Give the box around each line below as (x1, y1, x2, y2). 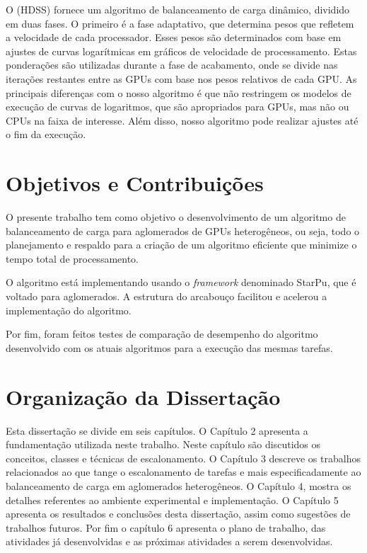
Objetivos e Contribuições (6, 169, 264, 198)
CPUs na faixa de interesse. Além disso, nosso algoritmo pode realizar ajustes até (6, 113, 359, 127)
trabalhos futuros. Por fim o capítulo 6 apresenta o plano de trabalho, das (6, 520, 326, 535)
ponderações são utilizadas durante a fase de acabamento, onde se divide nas (6, 57, 338, 72)
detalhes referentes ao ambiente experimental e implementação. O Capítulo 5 (6, 492, 339, 507)
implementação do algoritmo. (6, 302, 132, 317)
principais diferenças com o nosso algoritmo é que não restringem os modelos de (6, 85, 351, 100)
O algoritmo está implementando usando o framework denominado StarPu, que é (6, 275, 356, 290)
